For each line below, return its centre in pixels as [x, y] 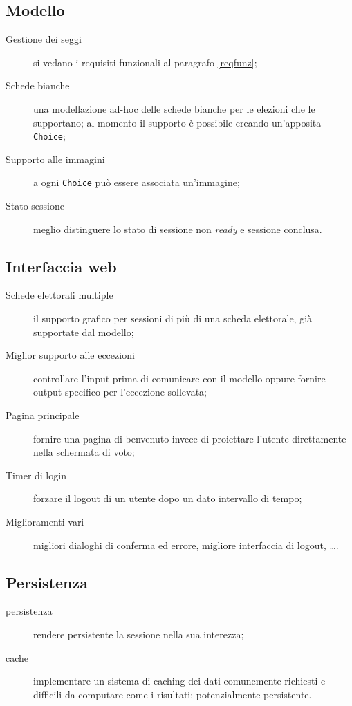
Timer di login [36, 475]
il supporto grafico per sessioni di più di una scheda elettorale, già [173, 318]
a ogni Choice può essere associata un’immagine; [137, 182]
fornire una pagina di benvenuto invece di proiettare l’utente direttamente [190, 438]
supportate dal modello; [84, 332]
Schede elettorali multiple [59, 295]
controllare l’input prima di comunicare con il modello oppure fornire [179, 378]
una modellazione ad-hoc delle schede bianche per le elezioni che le [174, 108]
